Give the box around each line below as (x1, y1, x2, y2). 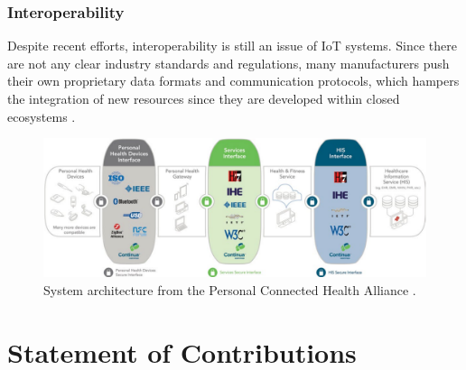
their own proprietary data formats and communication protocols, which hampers (7, 71, 460, 90)
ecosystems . (7, 106, 76, 125)
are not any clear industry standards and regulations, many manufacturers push (7, 53, 450, 72)
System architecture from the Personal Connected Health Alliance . (43, 280, 416, 299)
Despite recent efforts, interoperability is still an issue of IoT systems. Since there (7, 36, 458, 55)
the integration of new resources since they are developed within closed (7, 89, 400, 107)
